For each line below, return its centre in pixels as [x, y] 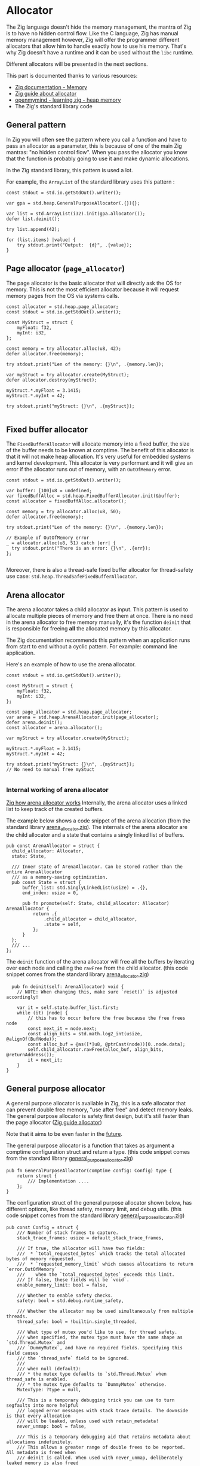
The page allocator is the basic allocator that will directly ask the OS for [94, 283]
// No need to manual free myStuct [50, 770]
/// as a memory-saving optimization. [60, 877]
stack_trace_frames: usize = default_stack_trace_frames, [90, 1238]
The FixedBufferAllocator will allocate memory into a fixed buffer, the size [98, 444]
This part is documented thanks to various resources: [72, 75]
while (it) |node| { [42, 1013]
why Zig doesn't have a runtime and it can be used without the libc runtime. [100, 52]
